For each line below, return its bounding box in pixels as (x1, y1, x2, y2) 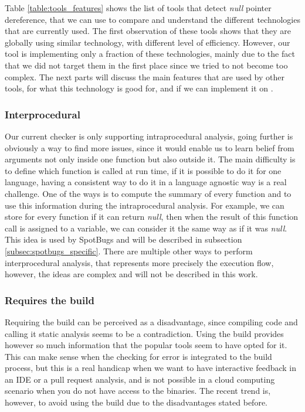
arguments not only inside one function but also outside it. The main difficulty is (5, 153, 296, 165)
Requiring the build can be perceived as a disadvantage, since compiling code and (5, 315, 298, 328)
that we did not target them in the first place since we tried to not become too (5, 59, 288, 71)
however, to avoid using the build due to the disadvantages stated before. (5, 396, 267, 408)
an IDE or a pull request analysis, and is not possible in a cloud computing (5, 373, 275, 385)
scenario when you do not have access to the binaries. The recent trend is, (5, 384, 271, 397)
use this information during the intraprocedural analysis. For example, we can (5, 199, 284, 211)
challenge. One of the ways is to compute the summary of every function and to (5, 187, 292, 199)
